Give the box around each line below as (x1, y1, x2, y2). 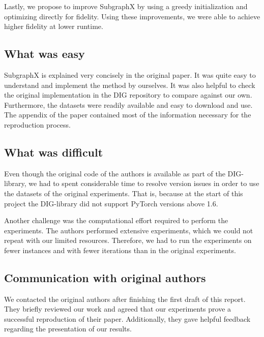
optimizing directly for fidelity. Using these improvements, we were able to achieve (4, 11, 260, 21)
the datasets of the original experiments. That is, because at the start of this (4, 188, 243, 198)
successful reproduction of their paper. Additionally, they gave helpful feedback (4, 313, 251, 324)
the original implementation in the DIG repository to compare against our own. (4, 89, 252, 100)
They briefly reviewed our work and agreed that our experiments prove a (4, 303, 231, 314)
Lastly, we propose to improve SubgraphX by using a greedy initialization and (4, 1, 248, 11)
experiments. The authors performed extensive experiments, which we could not (4, 225, 253, 235)
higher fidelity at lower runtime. (4, 21, 103, 32)
